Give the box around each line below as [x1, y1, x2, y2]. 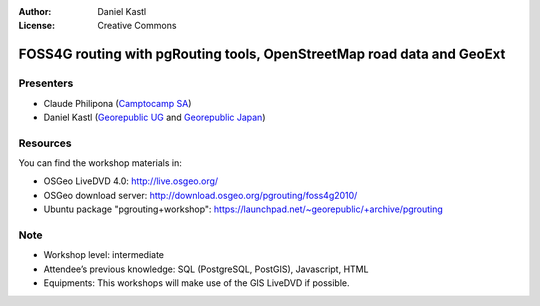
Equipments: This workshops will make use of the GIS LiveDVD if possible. [43, 277, 350, 289]
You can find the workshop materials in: [18, 157, 182, 169]
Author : [18, 6, 52, 17]
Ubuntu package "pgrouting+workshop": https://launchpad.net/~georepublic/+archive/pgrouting [43, 203, 444, 215]
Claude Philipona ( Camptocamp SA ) [43, 97, 192, 109]
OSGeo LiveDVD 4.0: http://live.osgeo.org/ [43, 175, 219, 187]
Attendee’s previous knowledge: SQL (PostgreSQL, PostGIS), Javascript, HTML [43, 263, 369, 275]
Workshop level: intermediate [43, 249, 165, 261]
